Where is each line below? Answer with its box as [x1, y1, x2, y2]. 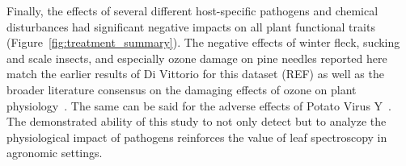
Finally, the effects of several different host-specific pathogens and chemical [6, 2, 379, 19]
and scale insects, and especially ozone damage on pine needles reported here [6, 49, 387, 66]
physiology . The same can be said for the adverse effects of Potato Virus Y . [6, 97, 391, 114]
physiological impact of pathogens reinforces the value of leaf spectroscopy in [6, 128, 387, 145]
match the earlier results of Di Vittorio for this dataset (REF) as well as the [6, 65, 384, 82]
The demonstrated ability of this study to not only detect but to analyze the [6, 113, 387, 130]
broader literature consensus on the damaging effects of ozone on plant [6, 81, 357, 98]
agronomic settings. [6, 144, 103, 161]
